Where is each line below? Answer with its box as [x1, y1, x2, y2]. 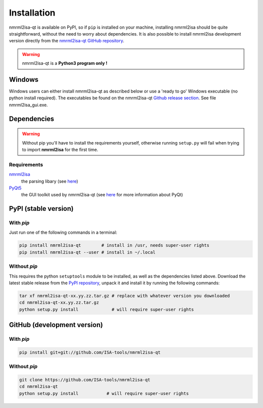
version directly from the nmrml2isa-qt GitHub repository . [9, 38, 124, 44]
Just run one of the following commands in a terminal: [9, 229, 117, 236]
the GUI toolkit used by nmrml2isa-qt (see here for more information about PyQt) [21, 192, 183, 198]
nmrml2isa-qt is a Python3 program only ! [22, 60, 108, 66]
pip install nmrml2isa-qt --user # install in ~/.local [19, 249, 156, 255]
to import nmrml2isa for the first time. [22, 147, 98, 152]
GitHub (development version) [9, 321, 103, 329]
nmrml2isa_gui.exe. [9, 102, 48, 108]
